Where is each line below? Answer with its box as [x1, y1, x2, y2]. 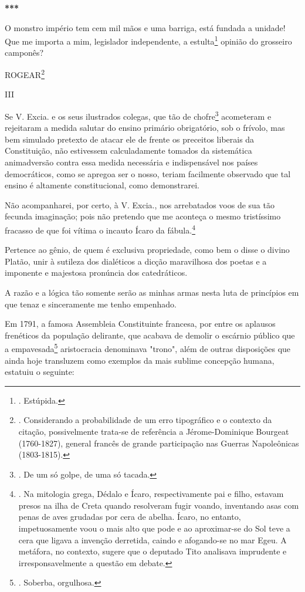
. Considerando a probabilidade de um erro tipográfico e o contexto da [18, 414, 272, 426]
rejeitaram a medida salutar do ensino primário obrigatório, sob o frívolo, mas [5, 121, 285, 134]
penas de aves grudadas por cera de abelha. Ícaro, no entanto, [18, 510, 241, 523]
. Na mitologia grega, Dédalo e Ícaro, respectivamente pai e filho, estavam [18, 488, 284, 500]
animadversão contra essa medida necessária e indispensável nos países [5, 155, 258, 168]
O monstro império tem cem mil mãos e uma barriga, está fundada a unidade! [5, 21, 286, 33]
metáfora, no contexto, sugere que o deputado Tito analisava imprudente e [18, 545, 287, 557]
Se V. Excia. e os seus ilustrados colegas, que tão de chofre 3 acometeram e [5, 108, 272, 122]
